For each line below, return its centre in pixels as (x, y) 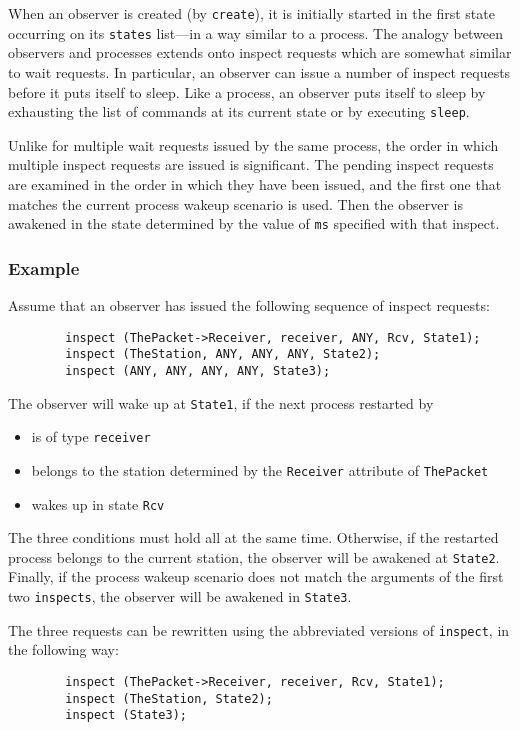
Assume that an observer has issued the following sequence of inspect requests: (249, 305)
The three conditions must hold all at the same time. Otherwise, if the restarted (253, 537)
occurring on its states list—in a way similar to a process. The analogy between (255, 32)
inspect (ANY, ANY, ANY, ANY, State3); (198, 370)
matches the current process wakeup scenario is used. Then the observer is (235, 203)
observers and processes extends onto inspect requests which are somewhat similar (260, 52)
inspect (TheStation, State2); (169, 698)
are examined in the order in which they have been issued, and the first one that (255, 183)
